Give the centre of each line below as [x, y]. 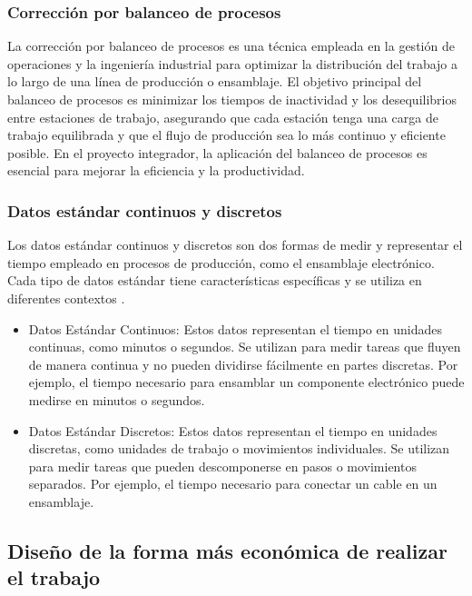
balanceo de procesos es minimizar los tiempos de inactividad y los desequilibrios [232, 99]
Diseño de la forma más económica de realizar [227, 550]
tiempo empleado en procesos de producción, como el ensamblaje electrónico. [221, 262]
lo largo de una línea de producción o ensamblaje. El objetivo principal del [215, 81]
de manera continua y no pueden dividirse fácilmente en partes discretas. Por [243, 364]
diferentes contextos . [66, 298]
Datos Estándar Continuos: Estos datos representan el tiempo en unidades [235, 328]
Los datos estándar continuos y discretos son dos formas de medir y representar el [235, 245]
